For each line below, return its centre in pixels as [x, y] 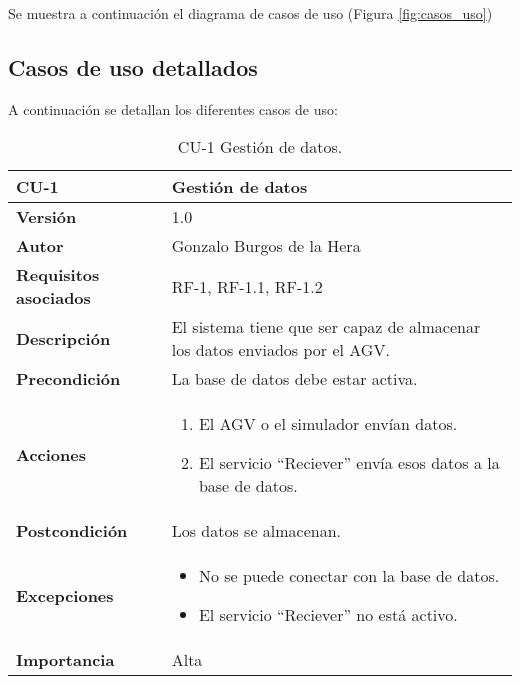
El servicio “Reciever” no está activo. [328, 615]
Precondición [68, 379]
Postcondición [72, 531]
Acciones [51, 455]
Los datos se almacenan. [256, 531]
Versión [46, 217]
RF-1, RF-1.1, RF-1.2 [247, 286]
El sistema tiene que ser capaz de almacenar [326, 327]
